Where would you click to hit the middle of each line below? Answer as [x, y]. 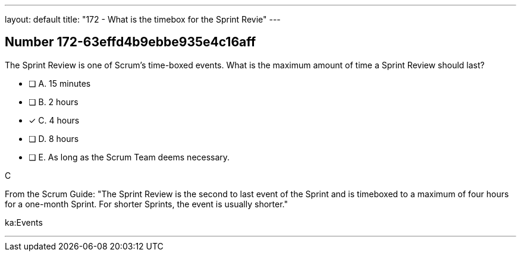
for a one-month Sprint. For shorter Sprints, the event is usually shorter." [146, 204]
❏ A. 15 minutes [60, 83]
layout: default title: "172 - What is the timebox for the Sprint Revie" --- [143, 19]
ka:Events [24, 222]
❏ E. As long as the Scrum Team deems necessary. [129, 157]
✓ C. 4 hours [54, 120]
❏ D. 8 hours [54, 138]
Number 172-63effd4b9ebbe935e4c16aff [131, 42]
